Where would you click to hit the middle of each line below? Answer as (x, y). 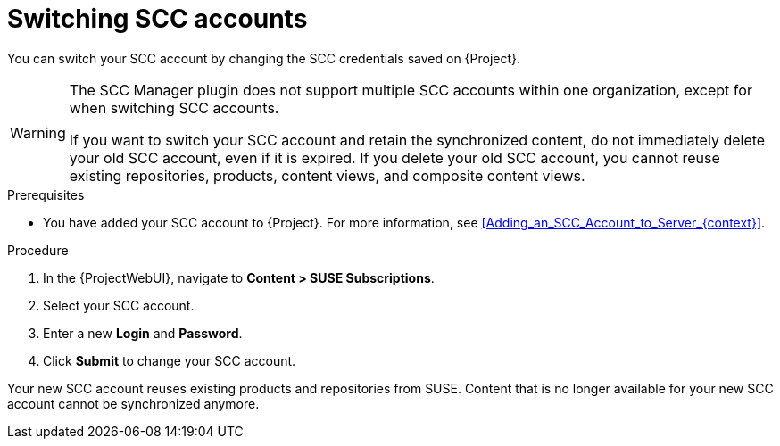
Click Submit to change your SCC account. (170, 360)
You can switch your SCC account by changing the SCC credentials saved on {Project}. (264, 58)
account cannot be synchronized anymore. (133, 403)
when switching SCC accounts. (174, 107)
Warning (38, 132)
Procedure (38, 250)
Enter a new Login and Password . (143, 333)
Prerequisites (46, 194)
